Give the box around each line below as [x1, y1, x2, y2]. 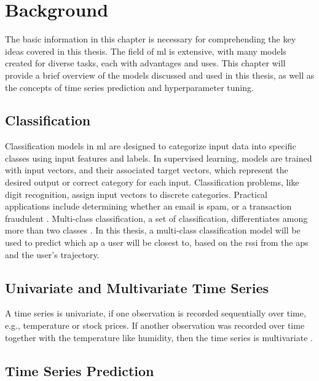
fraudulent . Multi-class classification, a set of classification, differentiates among [5, 211, 308, 224]
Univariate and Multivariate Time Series [5, 278, 269, 297]
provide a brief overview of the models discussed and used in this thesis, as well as [5, 68, 315, 81]
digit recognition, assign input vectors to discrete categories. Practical [5, 187, 267, 200]
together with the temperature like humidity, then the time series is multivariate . [5, 331, 313, 344]
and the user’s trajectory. [5, 248, 100, 261]
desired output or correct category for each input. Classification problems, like [5, 176, 299, 189]
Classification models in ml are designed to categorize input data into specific [5, 139, 296, 152]
